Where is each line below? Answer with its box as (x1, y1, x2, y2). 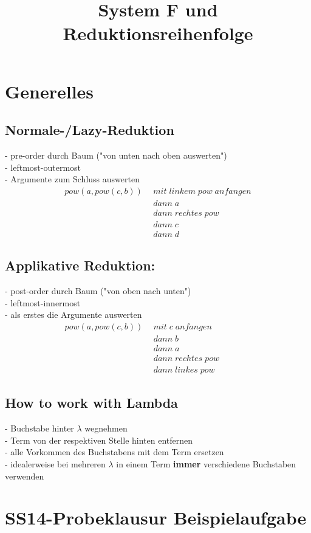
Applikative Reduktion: (5, 256, 155, 275)
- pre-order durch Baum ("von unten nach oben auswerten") (5, 148, 227, 161)
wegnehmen (84, 422, 128, 435)
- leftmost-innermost (5, 296, 81, 309)
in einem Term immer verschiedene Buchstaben (116, 458, 296, 470)
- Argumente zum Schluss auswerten (5, 173, 140, 185)
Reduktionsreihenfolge (63, 21, 253, 46)
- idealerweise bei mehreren (5, 458, 106, 470)
